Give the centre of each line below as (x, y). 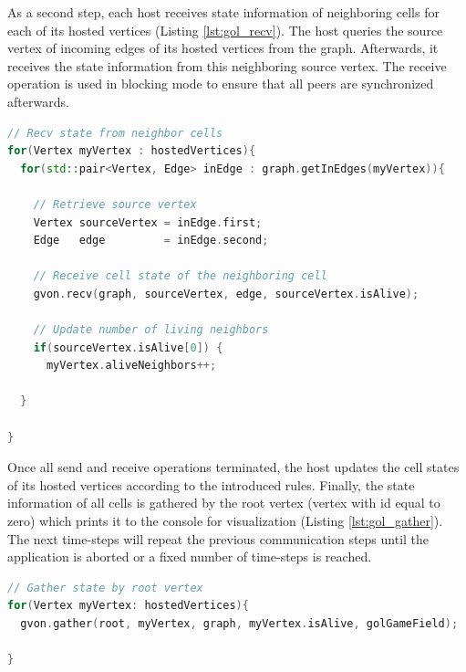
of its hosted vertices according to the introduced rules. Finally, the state (211, 484)
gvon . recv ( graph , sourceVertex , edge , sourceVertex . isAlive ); (226, 294)
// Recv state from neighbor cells (115, 133)
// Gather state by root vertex (105, 588)
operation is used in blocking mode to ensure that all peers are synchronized (221, 84)
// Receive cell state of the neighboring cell (180, 276)
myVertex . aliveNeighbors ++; (131, 366)
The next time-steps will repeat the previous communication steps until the (218, 538)
